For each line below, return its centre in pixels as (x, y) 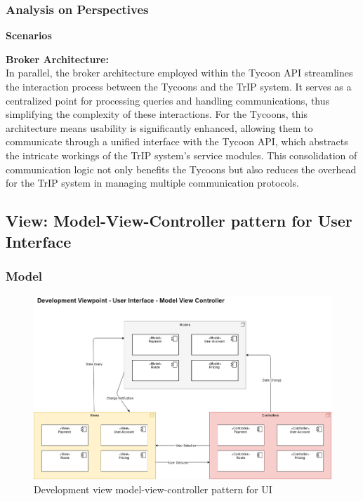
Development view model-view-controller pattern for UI (153, 489)
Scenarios (29, 35)
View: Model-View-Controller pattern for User (179, 221)
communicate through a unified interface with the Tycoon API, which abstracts (177, 141)
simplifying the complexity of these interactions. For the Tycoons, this (157, 114)
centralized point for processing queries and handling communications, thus (168, 100)
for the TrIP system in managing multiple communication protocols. (152, 183)
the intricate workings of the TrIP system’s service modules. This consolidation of (181, 155)
